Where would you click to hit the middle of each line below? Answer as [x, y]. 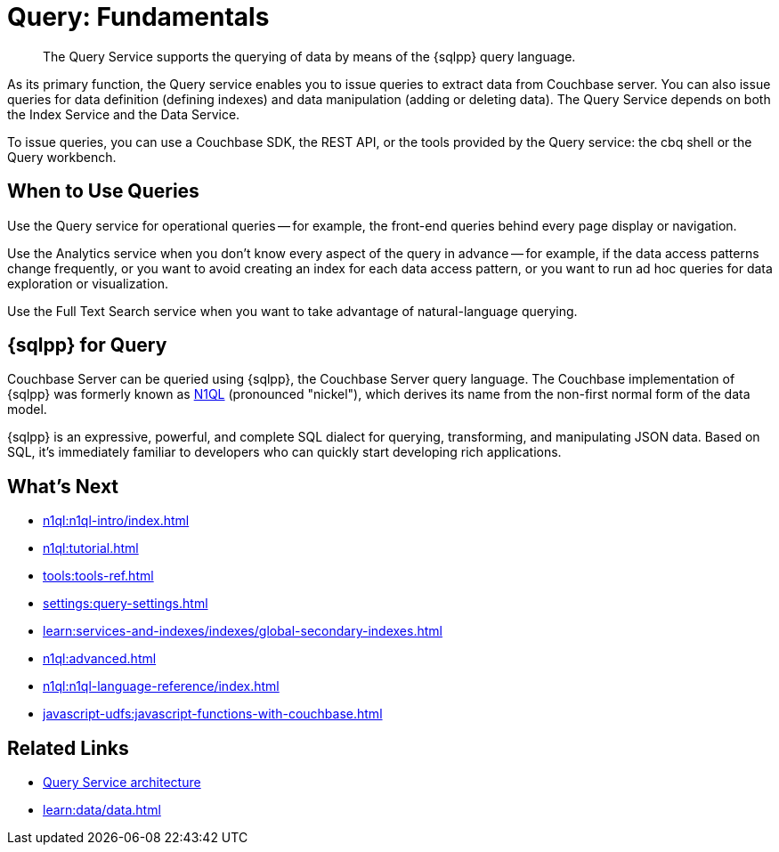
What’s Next [63, 486]
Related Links [68, 748]
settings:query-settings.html [126, 604]
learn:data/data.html [102, 810]
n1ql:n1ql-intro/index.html [116, 521]
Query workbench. [62, 157]
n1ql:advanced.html [100, 659]
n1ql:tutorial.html [91, 548]
